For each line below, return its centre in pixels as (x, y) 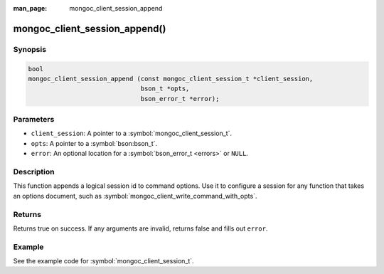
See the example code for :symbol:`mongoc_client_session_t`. (104, 261)
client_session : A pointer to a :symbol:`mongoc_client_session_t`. (132, 133)
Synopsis (30, 49)
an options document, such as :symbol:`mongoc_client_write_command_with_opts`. (135, 196)
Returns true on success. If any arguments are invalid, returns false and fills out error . (140, 228)
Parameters (34, 120)
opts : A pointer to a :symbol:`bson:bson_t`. (94, 143)
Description (34, 172)
